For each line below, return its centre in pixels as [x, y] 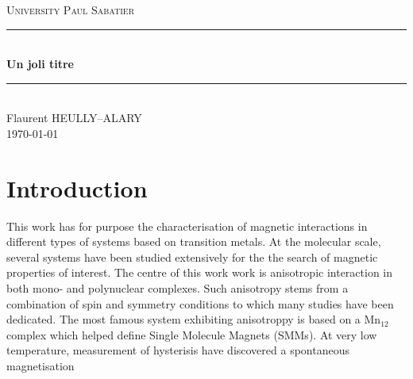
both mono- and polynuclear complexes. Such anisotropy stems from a [178, 288]
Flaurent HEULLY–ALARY [74, 118]
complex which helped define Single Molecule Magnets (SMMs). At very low [192, 334]
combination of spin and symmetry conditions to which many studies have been [200, 303]
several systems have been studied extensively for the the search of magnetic [192, 256]
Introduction [77, 188]
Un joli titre [40, 64]
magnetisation [41, 366]
